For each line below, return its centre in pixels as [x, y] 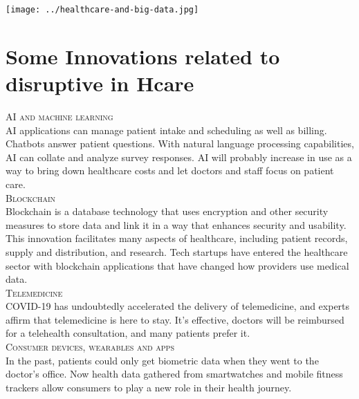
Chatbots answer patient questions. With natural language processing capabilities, [180, 143]
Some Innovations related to [143, 56]
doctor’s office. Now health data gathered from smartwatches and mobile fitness [174, 374]
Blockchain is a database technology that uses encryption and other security [167, 211]
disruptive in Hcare [100, 83]
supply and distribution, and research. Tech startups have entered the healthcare [177, 251]
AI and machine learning [59, 116]
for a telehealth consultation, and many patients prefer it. [128, 333]
